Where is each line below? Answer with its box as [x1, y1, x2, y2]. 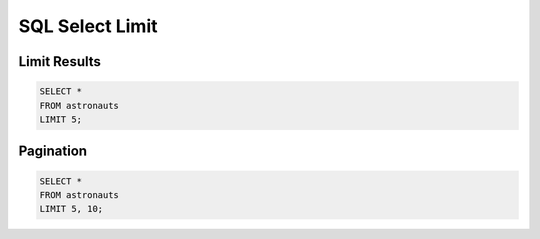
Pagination [18, 143, 88, 160]
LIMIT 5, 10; [39, 203, 104, 215]
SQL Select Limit [18, 15, 159, 37]
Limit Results [18, 53, 102, 70]
